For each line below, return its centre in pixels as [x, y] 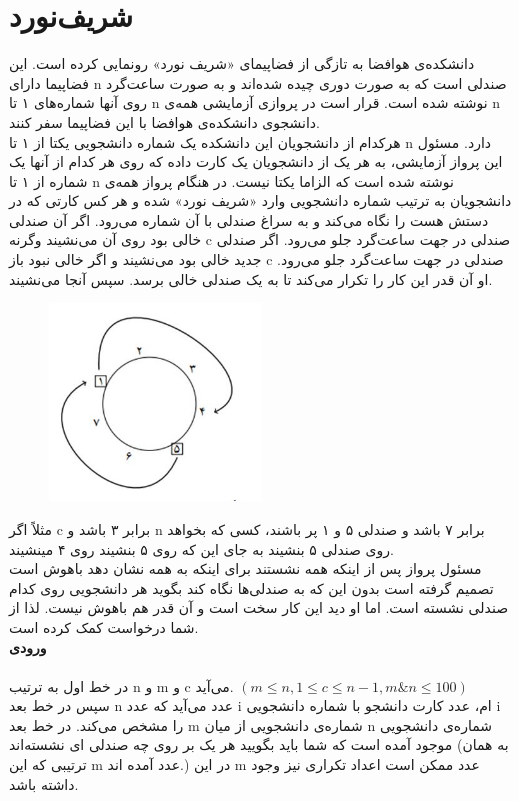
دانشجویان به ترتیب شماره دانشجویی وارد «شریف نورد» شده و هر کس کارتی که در [260, 200]
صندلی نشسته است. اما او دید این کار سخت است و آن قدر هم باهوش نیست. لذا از [259, 607]
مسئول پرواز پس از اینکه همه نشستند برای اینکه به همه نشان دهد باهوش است [245, 568]
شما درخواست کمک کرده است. [104, 626]
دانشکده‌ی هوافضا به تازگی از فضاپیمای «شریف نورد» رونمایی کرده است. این [242, 63]
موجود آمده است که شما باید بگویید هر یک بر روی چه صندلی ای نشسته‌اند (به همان [259, 744]
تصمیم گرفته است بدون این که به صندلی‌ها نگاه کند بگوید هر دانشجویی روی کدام [251, 587]
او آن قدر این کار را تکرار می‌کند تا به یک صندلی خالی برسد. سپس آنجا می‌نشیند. [251, 278]
